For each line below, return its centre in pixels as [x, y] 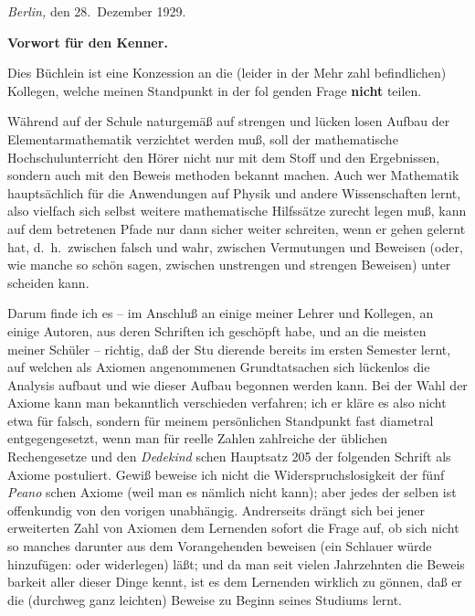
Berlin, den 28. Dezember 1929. [97, 11]
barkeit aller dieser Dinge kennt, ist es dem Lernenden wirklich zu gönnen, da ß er [235, 582]
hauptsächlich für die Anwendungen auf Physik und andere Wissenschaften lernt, [234, 192]
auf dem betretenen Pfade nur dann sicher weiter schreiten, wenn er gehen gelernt [237, 228]
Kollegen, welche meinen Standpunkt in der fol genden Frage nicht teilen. [215, 90]
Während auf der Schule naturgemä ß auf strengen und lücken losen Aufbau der [229, 121]
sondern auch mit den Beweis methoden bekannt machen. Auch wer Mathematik [233, 175]
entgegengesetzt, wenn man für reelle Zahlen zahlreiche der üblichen [197, 438]
